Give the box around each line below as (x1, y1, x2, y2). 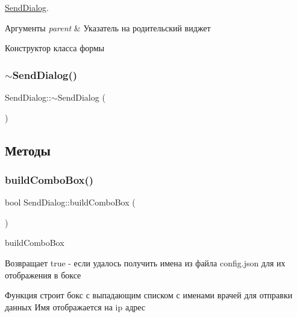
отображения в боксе (5, 268, 81, 281)
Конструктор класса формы (5, 42, 105, 54)
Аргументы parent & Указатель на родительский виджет (5, 21, 211, 34)
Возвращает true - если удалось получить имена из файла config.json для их (5, 256, 286, 269)
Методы (5, 140, 51, 159)
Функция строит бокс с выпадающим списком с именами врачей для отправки (5, 289, 293, 301)
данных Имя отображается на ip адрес (5, 300, 146, 313)
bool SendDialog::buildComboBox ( (5, 196, 136, 209)
